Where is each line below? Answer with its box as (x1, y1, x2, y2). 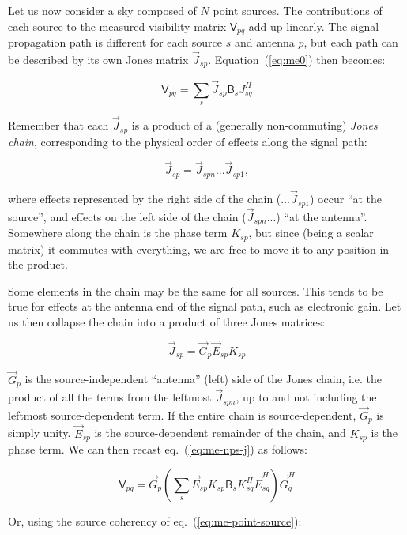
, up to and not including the (236, 389, 377, 405)
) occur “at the (310, 190, 383, 207)
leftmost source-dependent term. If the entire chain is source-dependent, (8, 406, 356, 423)
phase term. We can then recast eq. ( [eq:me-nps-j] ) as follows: (8, 440, 307, 457)
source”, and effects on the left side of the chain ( (8, 208, 247, 224)
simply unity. (8, 424, 71, 441)
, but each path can (303, 34, 398, 51)
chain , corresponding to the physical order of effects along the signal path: (8, 133, 367, 149)
